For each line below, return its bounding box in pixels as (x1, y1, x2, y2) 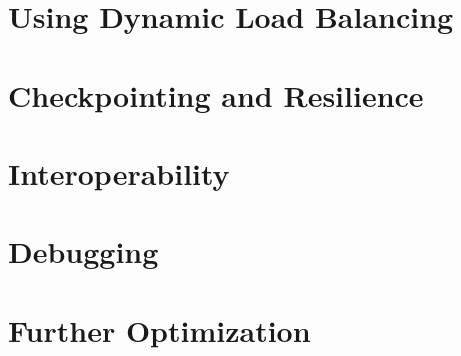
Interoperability (8, 152, 230, 193)
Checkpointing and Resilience (8, 74, 424, 115)
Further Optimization (8, 309, 311, 350)
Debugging (8, 231, 159, 272)
